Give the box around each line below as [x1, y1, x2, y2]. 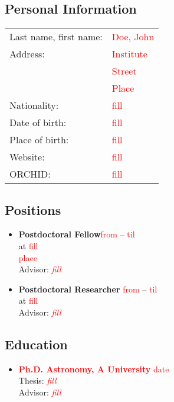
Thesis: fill [18, 374, 57, 387]
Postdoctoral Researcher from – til [18, 282, 157, 295]
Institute [111, 47, 147, 61]
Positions [5, 200, 61, 218]
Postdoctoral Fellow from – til [18, 228, 135, 240]
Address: [9, 47, 45, 61]
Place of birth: [9, 133, 69, 147]
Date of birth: [9, 115, 67, 130]
